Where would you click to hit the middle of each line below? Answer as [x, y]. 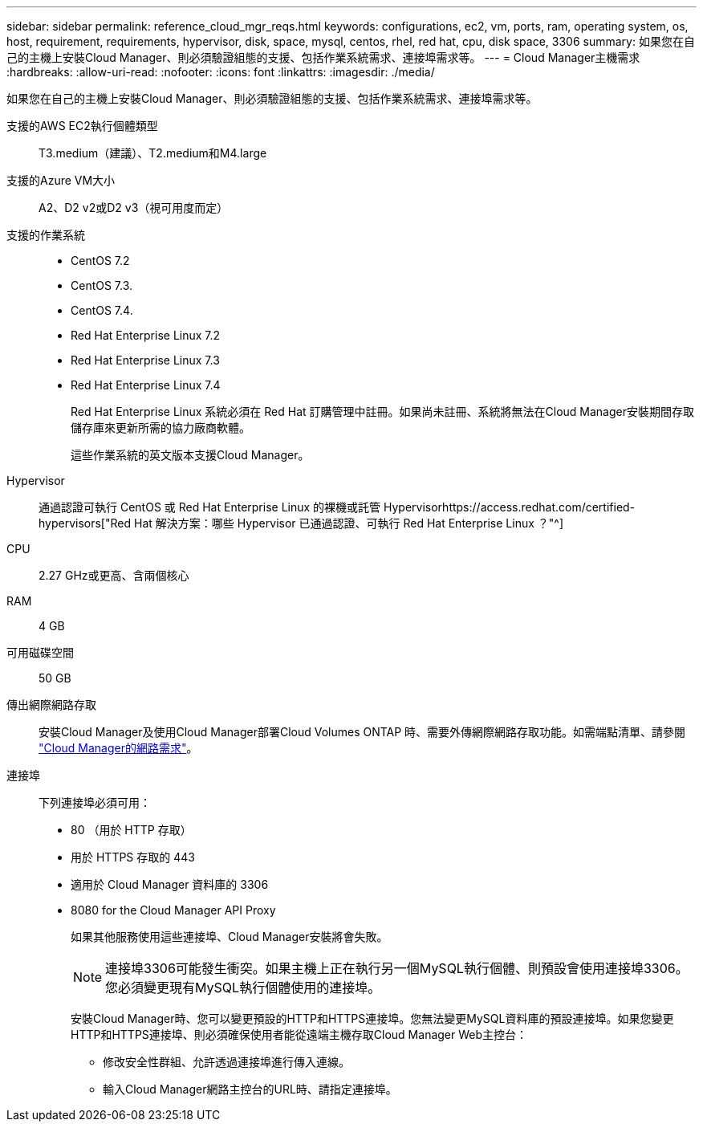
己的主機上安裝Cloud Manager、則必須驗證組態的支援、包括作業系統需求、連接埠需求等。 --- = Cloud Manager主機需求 [323, 57]
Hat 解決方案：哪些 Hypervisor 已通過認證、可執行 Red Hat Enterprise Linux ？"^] [349, 523]
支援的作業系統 [46, 235]
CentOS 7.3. [102, 285]
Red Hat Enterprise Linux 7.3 [145, 360]
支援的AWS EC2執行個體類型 [82, 126]
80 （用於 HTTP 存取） [131, 830]
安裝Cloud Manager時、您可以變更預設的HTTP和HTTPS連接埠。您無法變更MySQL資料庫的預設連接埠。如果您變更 [372, 1018]
